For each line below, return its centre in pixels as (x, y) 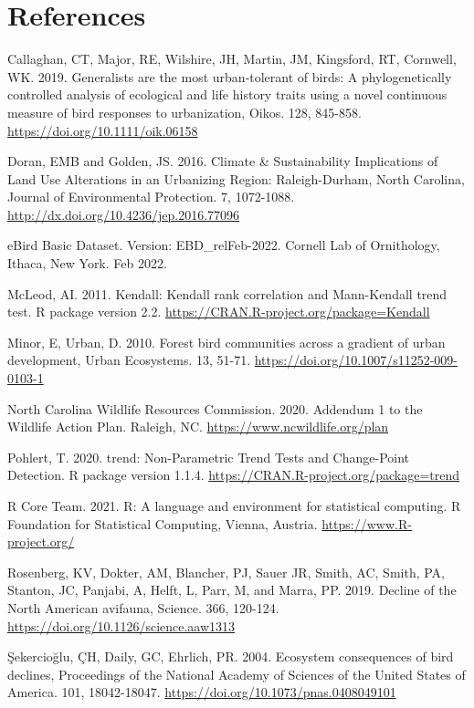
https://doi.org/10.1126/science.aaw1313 (121, 625)
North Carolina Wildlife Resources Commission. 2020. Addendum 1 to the (215, 408)
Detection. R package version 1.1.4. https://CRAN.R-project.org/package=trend (233, 475)
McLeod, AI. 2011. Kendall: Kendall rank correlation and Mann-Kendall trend (227, 293)
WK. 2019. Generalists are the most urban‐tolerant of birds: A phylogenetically (230, 76)
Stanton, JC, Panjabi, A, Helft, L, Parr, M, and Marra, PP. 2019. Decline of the (232, 590)
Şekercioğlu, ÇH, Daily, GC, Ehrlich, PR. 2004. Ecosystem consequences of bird (231, 656)
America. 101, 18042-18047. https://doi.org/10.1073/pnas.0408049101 (202, 692)
